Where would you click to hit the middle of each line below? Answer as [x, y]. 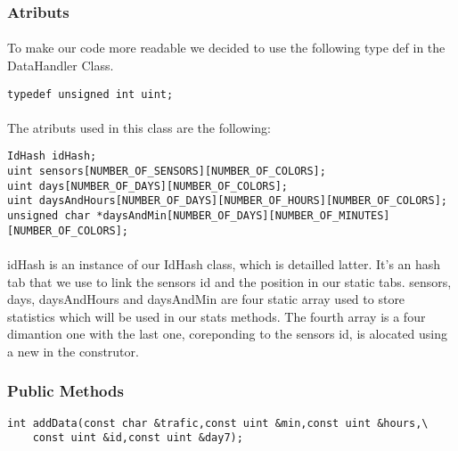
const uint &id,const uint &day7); [138, 438]
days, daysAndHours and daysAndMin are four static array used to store [206, 299]
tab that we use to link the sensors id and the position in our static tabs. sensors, [229, 281]
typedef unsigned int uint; [90, 94]
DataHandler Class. [61, 66]
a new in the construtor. [73, 351]
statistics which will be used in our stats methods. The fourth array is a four [217, 316]
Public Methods [65, 391]
